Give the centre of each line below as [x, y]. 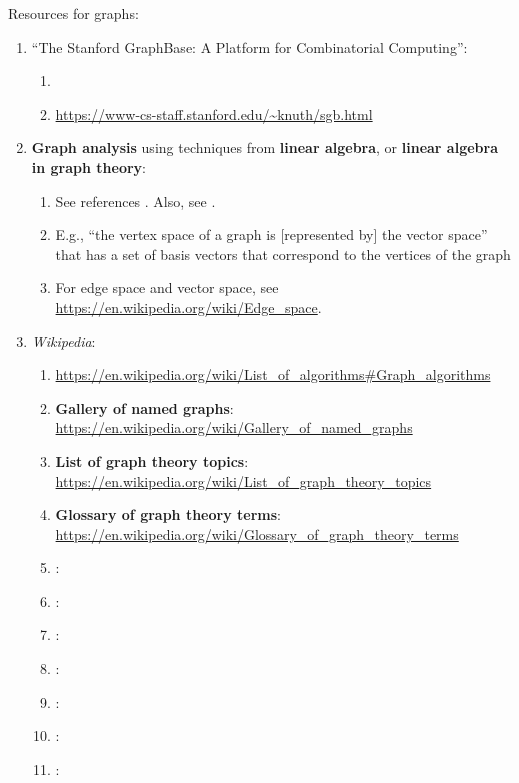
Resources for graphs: [73, 13]
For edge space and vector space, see [167, 287]
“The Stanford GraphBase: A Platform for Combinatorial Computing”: [249, 46]
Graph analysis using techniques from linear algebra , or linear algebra [264, 147]
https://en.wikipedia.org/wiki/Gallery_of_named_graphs [234, 427]
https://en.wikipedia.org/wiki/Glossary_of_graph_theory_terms [257, 533]
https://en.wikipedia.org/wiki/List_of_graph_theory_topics [243, 480]
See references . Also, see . [135, 200]
